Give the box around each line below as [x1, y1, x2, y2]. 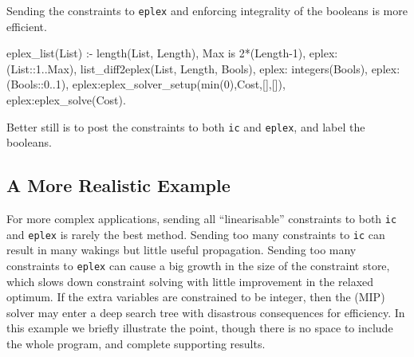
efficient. [6, 18, 47, 34]
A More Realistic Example [6, 173, 231, 198]
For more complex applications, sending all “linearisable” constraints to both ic [6, 210, 397, 227]
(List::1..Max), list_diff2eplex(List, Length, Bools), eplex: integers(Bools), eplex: [6, 60, 400, 76]
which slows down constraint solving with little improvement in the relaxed [6, 273, 374, 289]
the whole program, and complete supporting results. [6, 335, 266, 352]
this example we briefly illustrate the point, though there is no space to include [6, 320, 393, 336]
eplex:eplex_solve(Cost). [6, 92, 126, 108]
